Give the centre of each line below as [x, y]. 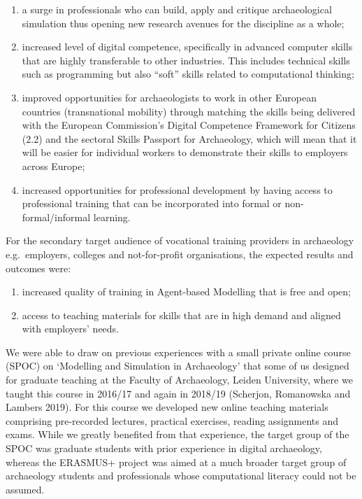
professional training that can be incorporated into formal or [152, 203]
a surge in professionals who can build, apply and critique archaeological [177, 9]
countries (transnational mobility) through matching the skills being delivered [189, 111]
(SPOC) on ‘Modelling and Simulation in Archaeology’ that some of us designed [178, 366]
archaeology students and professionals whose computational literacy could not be [181, 476]
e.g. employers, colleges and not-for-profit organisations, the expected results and [180, 254]
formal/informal [56, 217]
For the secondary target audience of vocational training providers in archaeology [180, 240]
